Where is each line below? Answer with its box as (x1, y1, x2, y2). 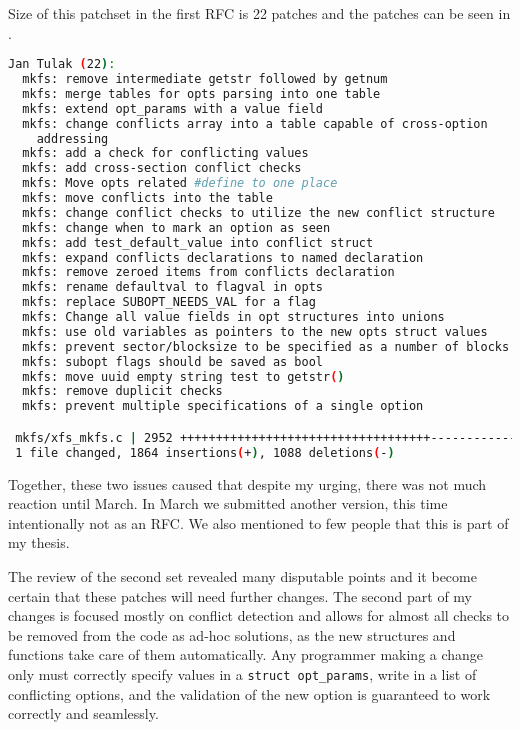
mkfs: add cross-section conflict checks (22, 161, 302, 176)
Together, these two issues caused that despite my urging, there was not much (8, 473, 487, 494)
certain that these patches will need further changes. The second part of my (8, 585, 472, 606)
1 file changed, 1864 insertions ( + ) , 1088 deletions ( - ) (15, 445, 395, 460)
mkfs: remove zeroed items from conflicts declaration (22, 265, 395, 280)
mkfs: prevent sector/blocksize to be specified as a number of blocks (22, 339, 510, 354)
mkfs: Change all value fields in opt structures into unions (22, 310, 445, 325)
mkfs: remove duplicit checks (22, 384, 223, 399)
